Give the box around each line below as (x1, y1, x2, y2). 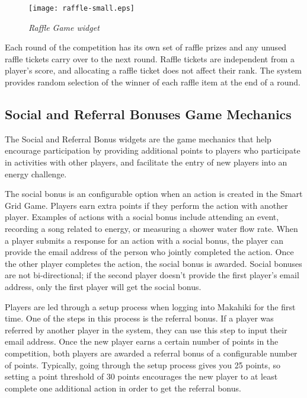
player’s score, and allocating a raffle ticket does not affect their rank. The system (5, 64, 302, 77)
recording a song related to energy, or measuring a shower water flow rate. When (5, 222, 298, 234)
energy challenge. (5, 167, 67, 180)
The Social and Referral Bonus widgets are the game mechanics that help (5, 132, 271, 145)
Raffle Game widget (28, 21, 100, 33)
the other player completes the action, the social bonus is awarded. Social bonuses (5, 257, 302, 269)
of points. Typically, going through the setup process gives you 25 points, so (5, 358, 280, 371)
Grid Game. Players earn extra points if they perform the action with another (5, 199, 288, 211)
